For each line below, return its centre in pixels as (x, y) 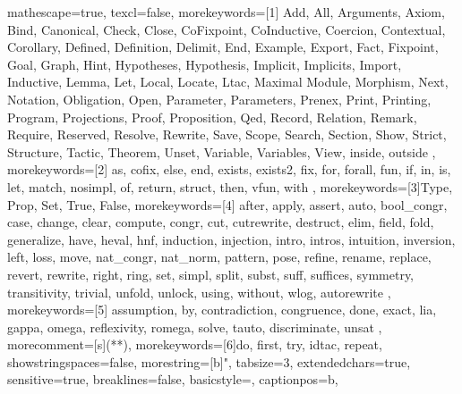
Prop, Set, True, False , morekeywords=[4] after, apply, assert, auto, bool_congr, (227, 204)
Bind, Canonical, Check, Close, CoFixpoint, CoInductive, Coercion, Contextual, (227, 29)
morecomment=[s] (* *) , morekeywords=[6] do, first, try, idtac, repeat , (195, 344)
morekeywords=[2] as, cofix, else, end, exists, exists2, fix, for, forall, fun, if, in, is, (229, 169)
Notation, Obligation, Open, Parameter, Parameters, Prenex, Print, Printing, (219, 99)
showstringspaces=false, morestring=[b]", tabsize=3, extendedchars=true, (209, 361)
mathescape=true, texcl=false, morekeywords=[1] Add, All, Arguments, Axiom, (226, 12)
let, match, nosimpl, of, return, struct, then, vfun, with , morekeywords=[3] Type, (230, 186)
